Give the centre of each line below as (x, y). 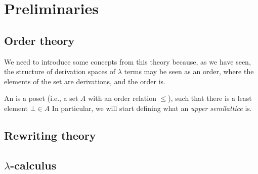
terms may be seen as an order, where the (189, 71)
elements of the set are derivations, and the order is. (85, 81)
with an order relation (122, 98)
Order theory (39, 40)
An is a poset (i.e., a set (41, 98)
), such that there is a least (210, 98)
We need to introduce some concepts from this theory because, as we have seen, (127, 61)
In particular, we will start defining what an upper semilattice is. (152, 108)
